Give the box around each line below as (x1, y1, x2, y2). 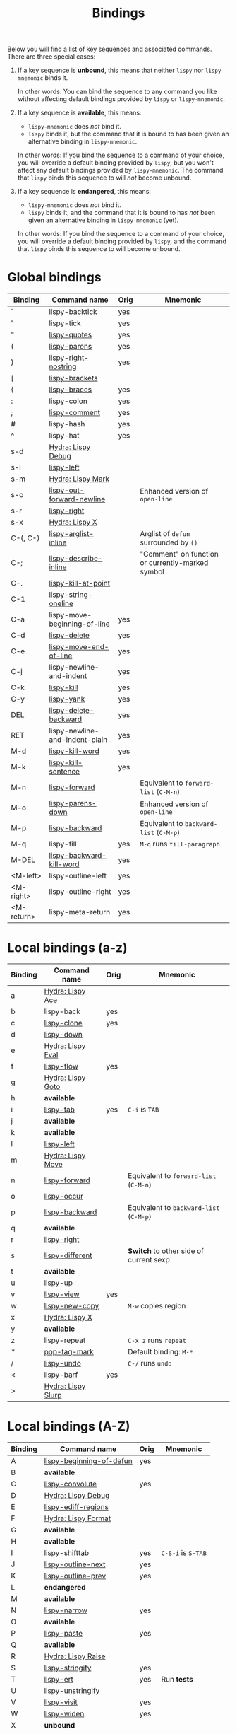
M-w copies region (128, 1301, 186, 1311)
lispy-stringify (44, 1663, 92, 1672)
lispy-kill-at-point (49, 578, 111, 588)
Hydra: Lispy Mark (49, 474, 110, 484)
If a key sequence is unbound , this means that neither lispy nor (17, 66, 204, 75)
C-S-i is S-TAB (161, 1548, 207, 1557)
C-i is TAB (128, 1105, 159, 1115)
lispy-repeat (44, 1335, 86, 1345)
